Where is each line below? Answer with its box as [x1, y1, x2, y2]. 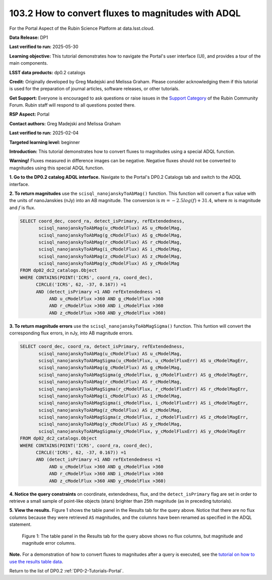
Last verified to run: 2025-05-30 [9, 43, 79, 50]
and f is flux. [9, 205, 35, 211]
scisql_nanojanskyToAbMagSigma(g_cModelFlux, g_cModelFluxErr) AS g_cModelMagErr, [38, 372, 249, 377]
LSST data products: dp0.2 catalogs [9, 69, 86, 75]
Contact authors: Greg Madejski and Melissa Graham [9, 120, 121, 126]
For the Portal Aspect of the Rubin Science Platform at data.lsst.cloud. [9, 25, 155, 31]
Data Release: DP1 [9, 34, 48, 40]
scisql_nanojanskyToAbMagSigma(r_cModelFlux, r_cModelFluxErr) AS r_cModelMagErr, [38, 386, 249, 392]
